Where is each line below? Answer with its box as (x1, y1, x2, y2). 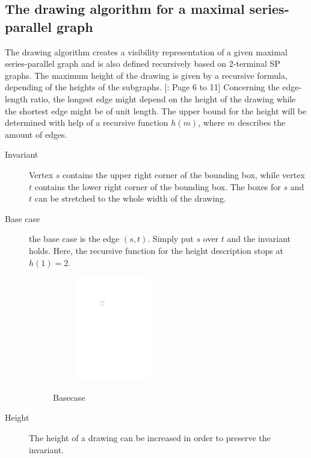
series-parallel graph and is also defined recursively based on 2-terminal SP (5, 57, 280, 70)
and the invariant (227, 232, 291, 245)
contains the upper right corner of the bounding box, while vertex (63, 168, 305, 181)
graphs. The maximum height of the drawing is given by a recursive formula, (5, 69, 288, 81)
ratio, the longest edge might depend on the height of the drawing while (30, 92, 296, 105)
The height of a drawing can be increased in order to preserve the (29, 431, 271, 444)
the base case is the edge (29, 232, 120, 245)
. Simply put (147, 232, 194, 245)
